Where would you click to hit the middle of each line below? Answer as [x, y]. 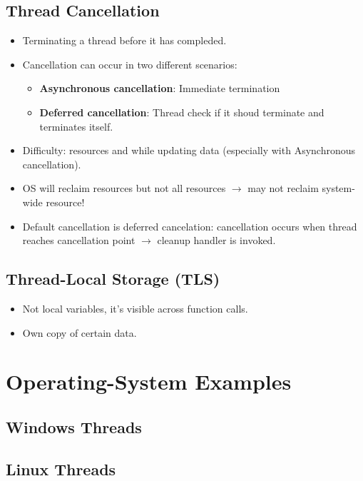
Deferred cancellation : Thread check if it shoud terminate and [182, 112]
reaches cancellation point [79, 240]
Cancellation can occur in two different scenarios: [130, 64]
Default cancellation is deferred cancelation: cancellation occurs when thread [190, 226]
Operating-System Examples [149, 381]
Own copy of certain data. [80, 332]
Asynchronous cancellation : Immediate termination [160, 88]
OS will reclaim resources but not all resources [124, 188]
